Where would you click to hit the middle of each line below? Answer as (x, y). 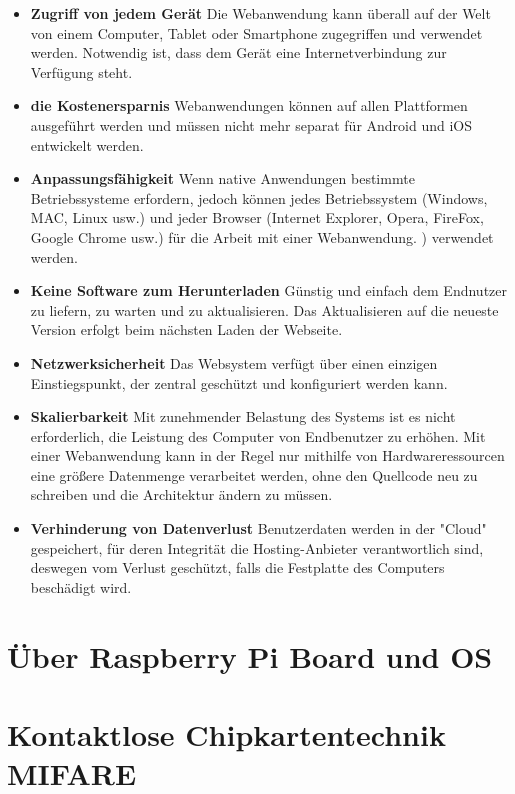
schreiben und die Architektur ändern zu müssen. (181, 494)
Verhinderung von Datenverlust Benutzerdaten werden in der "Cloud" (258, 528)
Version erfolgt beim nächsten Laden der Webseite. (186, 329)
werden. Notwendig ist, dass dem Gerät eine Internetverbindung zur (238, 52)
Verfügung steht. (81, 71)
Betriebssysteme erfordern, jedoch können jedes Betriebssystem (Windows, (259, 197)
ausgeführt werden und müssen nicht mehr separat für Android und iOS (251, 124)
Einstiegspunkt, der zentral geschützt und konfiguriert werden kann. (239, 382)
